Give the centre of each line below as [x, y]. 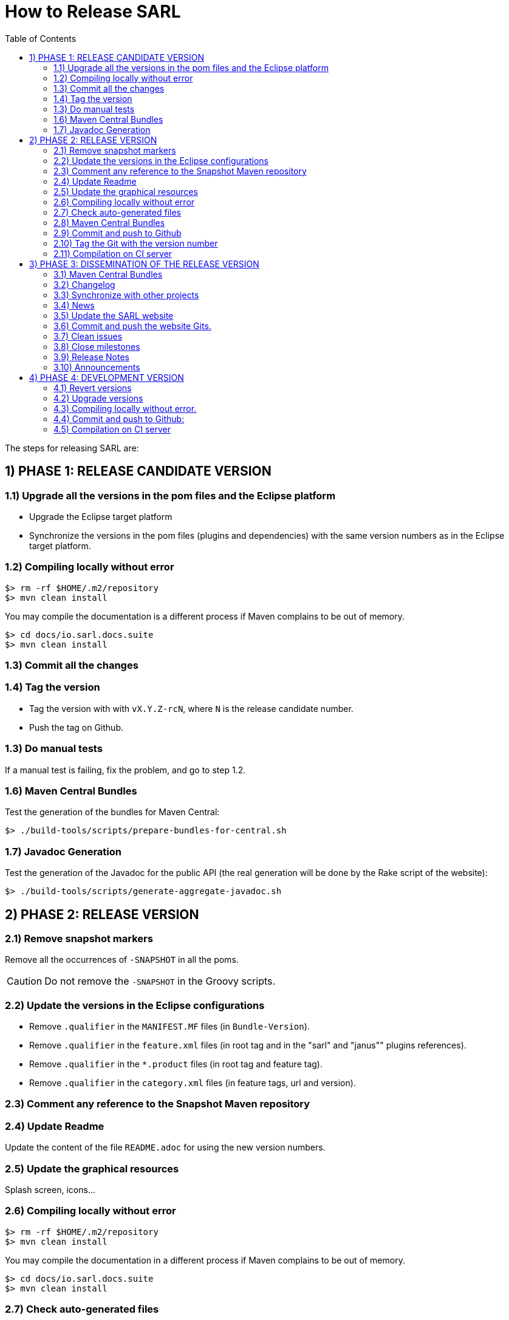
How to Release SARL [93, 12]
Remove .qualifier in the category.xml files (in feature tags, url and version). [193, 1083]
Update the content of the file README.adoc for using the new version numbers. [165, 1147]
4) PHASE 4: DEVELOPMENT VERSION [107, 377]
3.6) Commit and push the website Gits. [132, 326]
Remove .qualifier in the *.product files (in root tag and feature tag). [176, 1064]
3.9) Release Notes [91, 357]
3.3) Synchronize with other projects [126, 295]
